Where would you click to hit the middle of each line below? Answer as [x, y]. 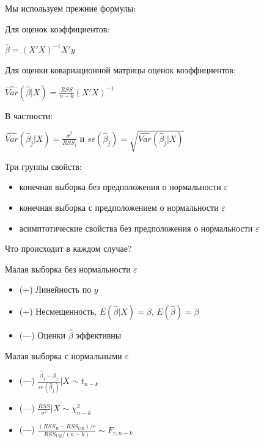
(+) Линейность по [55, 289]
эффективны [99, 335]
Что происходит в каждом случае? [68, 248]
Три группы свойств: [43, 166]
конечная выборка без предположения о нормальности [120, 187]
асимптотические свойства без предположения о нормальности [136, 228]
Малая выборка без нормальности [68, 269]
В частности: [29, 115]
